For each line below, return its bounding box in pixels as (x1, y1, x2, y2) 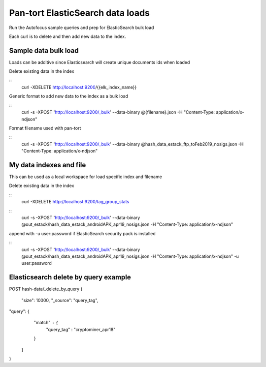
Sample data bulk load (9, 46, 79, 55)
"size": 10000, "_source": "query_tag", (21, 297, 99, 303)
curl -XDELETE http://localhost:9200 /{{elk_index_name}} (21, 84, 137, 91)
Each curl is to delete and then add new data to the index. (9, 33, 126, 39)
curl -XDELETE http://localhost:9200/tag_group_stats (21, 199, 130, 205)
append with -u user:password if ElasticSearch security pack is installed (9, 230, 156, 236)
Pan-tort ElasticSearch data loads (9, 7, 150, 18)
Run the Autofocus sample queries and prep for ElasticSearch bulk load (9, 25, 154, 31)
